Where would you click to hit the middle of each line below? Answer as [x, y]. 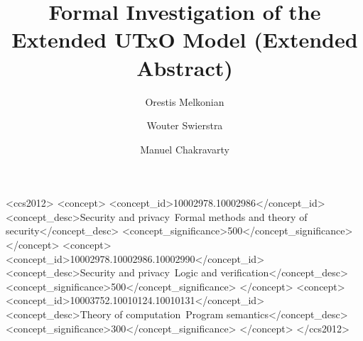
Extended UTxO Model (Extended [185, 39]
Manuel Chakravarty [185, 149]
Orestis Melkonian [185, 101]
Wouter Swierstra [185, 125]
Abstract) [185, 67]
